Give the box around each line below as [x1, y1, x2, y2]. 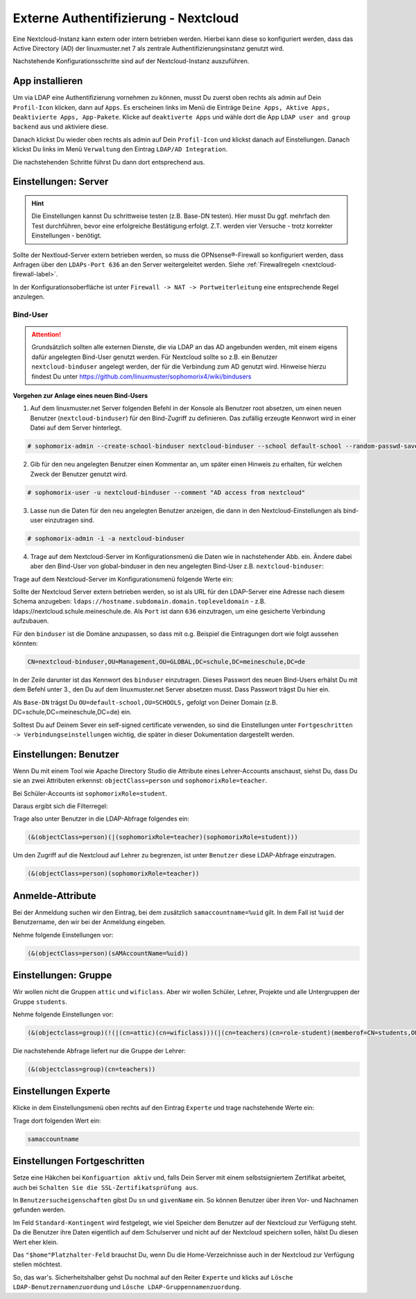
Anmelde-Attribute [12, 889, 96, 902]
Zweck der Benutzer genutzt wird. [30, 469, 128, 478]
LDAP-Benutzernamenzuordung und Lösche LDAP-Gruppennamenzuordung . [12, 1283, 241, 1291]
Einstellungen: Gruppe [12, 969, 112, 982]
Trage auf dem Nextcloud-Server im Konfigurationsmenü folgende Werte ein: [12, 575, 234, 583]
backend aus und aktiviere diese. [12, 122, 109, 131]
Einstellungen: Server [12, 176, 109, 187]
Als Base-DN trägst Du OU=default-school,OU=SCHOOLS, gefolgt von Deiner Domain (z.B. [12, 698, 278, 706]
